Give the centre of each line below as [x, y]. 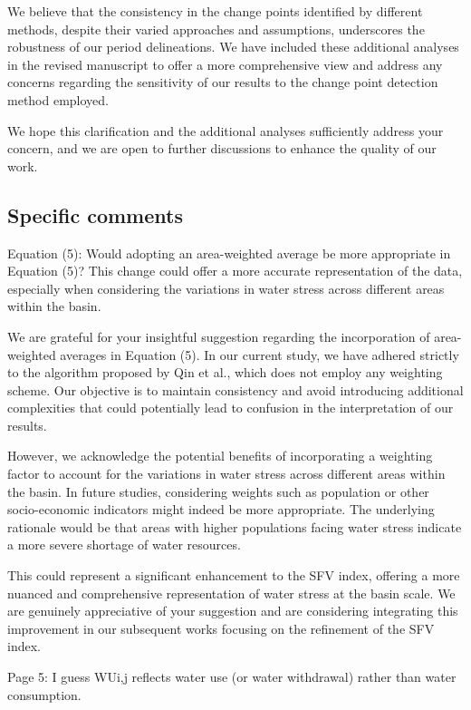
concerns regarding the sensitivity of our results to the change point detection [223, 82]
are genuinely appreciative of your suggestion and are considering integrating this [233, 611]
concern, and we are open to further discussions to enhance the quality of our [222, 148]
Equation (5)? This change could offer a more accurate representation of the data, [235, 271]
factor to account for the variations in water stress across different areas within [226, 474]
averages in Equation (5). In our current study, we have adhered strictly [260, 354]
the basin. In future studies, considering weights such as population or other [218, 491]
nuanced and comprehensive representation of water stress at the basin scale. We [231, 593]
